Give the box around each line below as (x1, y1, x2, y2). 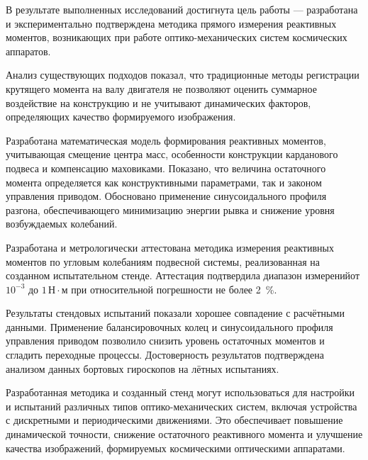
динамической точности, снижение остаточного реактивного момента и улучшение (6, 427, 363, 442)
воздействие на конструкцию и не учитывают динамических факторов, (6, 95, 311, 110)
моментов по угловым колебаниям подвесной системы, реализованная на (6, 254, 320, 269)
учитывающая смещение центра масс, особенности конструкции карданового (6, 147, 338, 162)
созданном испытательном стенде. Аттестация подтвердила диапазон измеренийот (6, 268, 360, 283)
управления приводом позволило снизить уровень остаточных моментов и (6, 333, 325, 348)
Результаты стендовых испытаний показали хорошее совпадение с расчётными (6, 305, 345, 320)
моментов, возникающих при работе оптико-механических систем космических (6, 30, 347, 45)
